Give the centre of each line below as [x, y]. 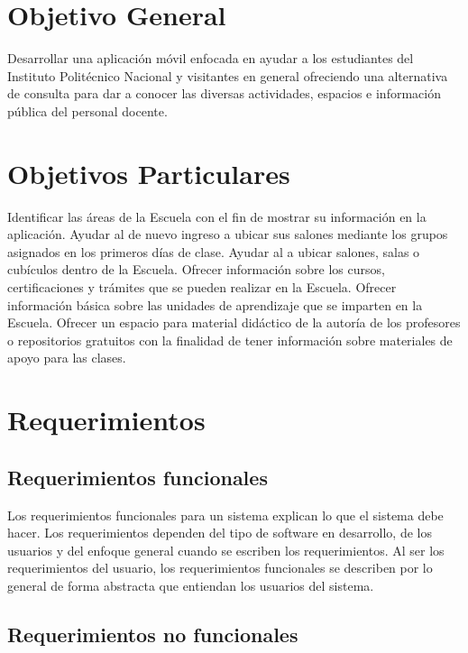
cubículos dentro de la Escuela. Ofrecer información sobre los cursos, [196, 269]
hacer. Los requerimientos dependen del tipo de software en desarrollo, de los [220, 533]
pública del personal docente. [87, 110]
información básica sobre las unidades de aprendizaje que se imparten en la [215, 304]
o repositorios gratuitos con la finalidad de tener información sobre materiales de [230, 340]
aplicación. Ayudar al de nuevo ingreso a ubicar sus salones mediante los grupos [228, 234]
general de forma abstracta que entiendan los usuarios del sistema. [191, 585]
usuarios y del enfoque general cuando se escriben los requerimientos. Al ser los [226, 550]
